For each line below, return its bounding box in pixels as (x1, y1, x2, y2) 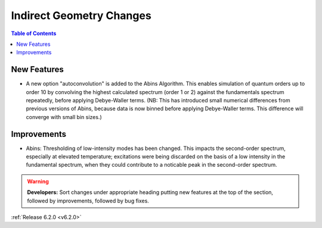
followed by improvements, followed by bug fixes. (27, 197, 149, 204)
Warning (27, 177, 49, 185)
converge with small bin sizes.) (26, 113, 102, 120)
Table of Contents (11, 30, 57, 37)
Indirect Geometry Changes (11, 9, 151, 22)
